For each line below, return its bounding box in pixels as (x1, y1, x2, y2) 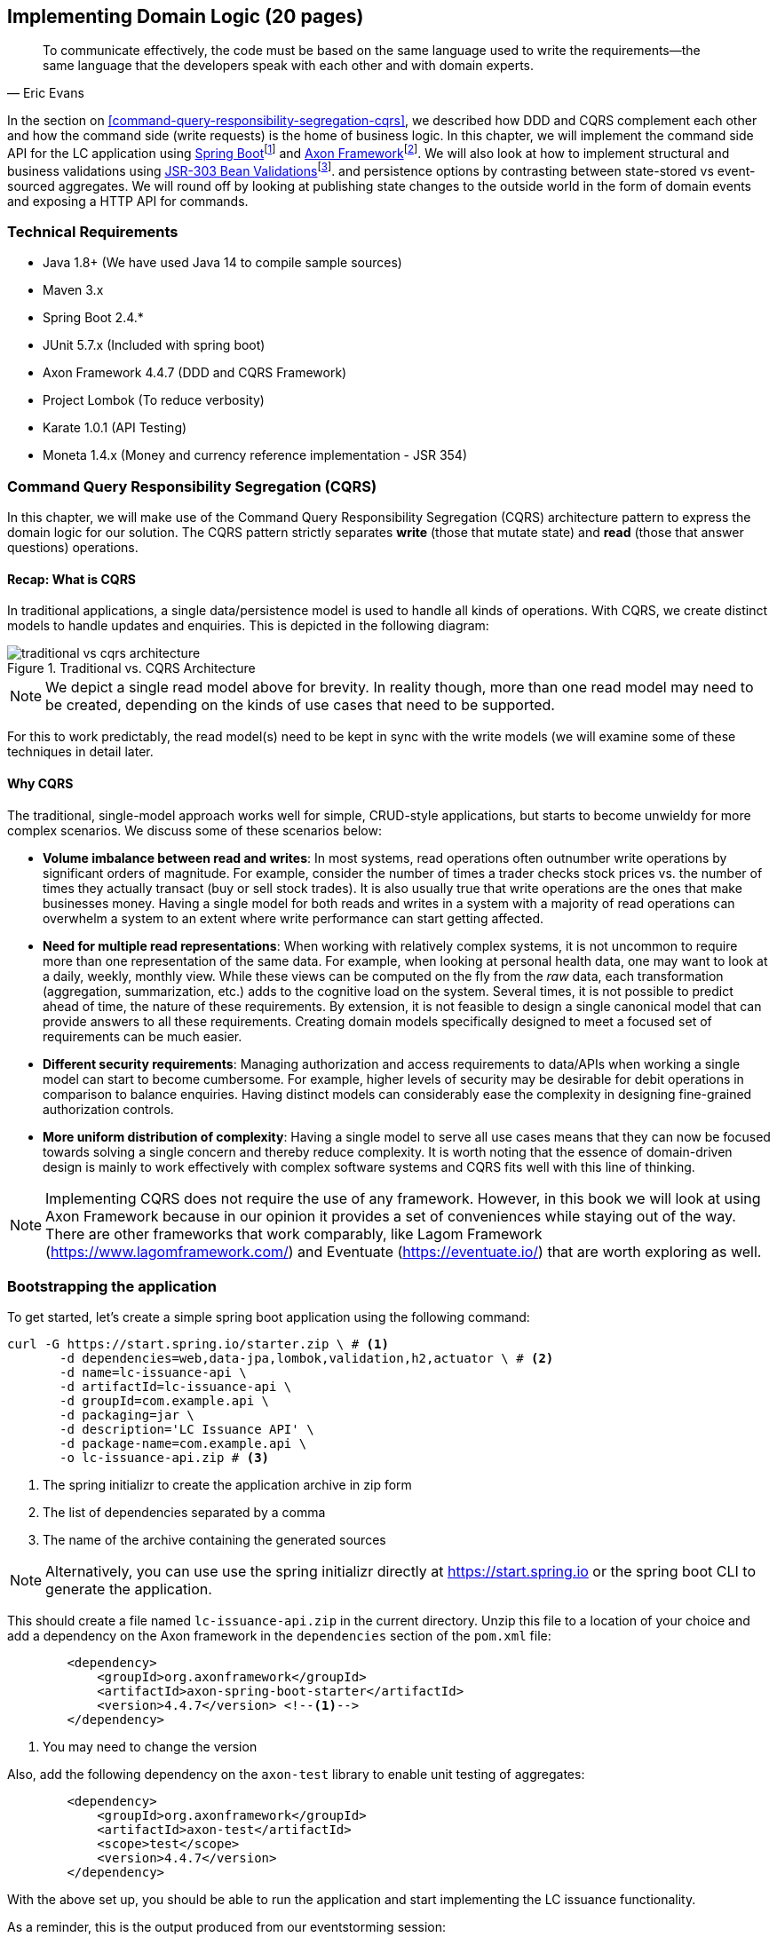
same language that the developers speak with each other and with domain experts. (43, 58, 535, 74)
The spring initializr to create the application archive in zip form (43, 1477, 412, 1493)
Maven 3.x (43, 282, 104, 298)
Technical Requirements (7, 223, 178, 241)
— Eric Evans (7, 85, 84, 101)
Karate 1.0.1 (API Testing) (43, 420, 187, 436)
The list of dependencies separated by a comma (43, 1505, 326, 1521)
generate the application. (45, 1580, 212, 1599)
